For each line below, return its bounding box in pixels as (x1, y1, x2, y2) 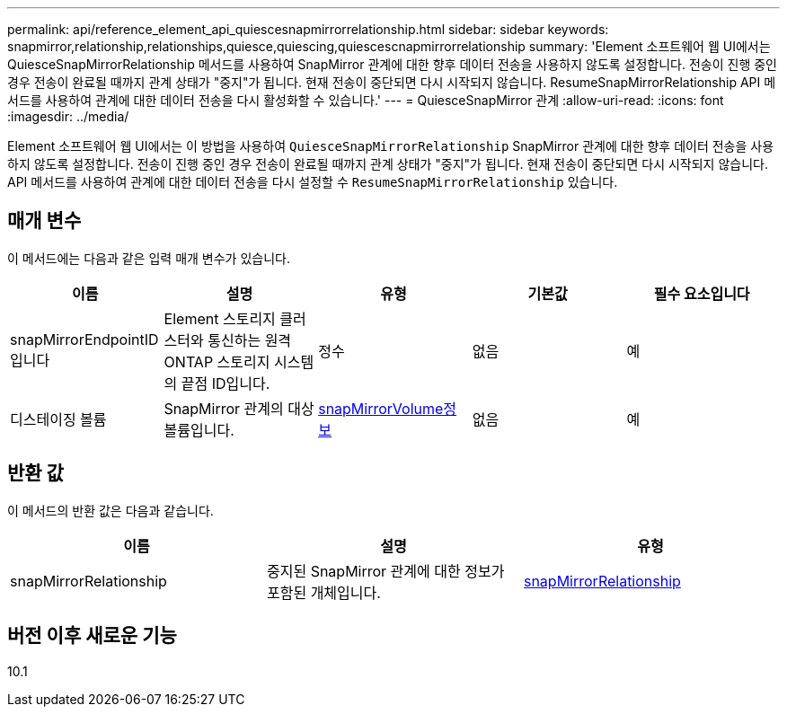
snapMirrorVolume (318, 399, 444, 418)
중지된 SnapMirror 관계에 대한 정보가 (266, 561, 505, 580)
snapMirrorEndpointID (10, 330, 159, 348)
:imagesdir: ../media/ (7, 109, 129, 124)
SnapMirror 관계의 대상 (164, 399, 314, 418)
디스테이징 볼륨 (10, 410, 107, 428)
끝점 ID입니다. (181, 374, 270, 392)
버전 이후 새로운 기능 (7, 624, 177, 648)
